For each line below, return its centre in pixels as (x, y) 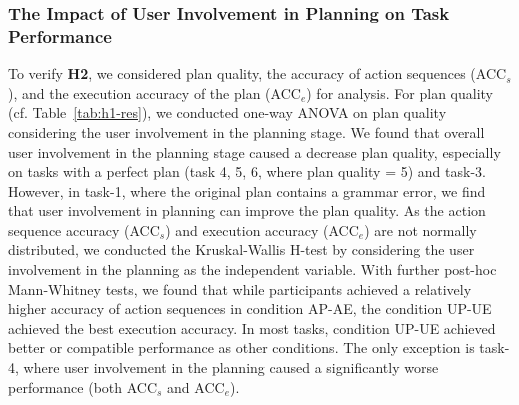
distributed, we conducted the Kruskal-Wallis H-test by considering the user (241, 249)
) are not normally (420, 229)
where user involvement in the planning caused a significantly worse (231, 367)
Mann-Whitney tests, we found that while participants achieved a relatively (240, 288)
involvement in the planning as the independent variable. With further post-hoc (252, 269)
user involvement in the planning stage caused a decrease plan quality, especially (254, 151)
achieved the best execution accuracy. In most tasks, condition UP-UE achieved (252, 327)
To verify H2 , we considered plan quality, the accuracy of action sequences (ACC (257, 73)
